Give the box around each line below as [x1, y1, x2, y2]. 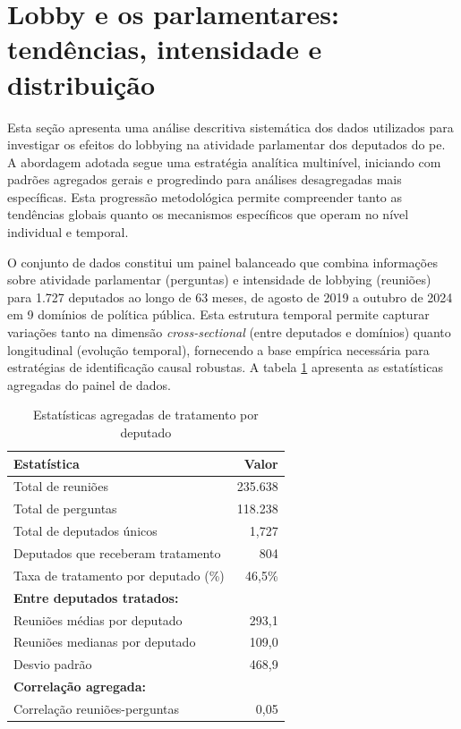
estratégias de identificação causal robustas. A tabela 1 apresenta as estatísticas [7, 358, 443, 377]
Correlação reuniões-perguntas [13, 699, 180, 717]
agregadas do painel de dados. [7, 375, 171, 394]
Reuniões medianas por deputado [13, 632, 196, 651]
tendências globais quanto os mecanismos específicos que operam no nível [7, 205, 409, 224]
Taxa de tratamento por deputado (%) [13, 565, 225, 584]
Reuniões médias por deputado [13, 610, 183, 629]
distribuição [7, 65, 156, 102]
